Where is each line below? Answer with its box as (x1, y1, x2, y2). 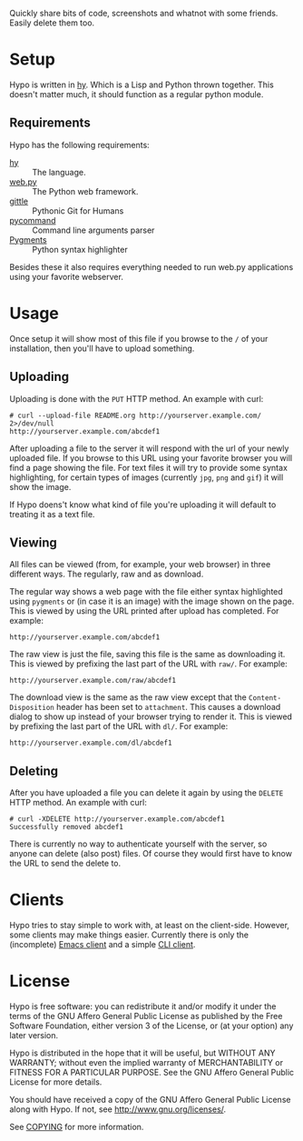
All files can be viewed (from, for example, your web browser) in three (9, 559, 271, 570)
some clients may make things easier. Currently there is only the (9, 929, 249, 940)
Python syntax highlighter (32, 244, 129, 255)
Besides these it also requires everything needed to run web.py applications (9, 261, 294, 272)
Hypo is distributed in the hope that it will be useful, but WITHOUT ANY (9, 1047, 276, 1058)
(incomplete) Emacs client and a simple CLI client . (9, 939, 196, 950)
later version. (9, 1030, 59, 1040)
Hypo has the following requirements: (9, 139, 150, 150)
